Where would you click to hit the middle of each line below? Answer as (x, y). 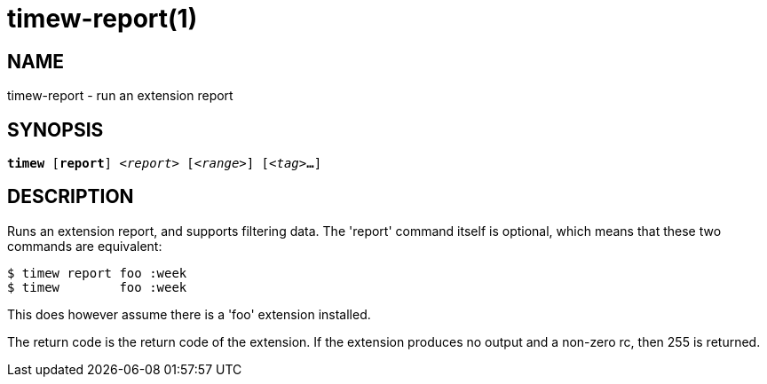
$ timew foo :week (97, 287)
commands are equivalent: (85, 246)
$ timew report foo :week (97, 273)
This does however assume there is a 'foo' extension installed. (189, 314)
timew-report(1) (103, 19)
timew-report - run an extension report (120, 96)
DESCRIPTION (71, 197)
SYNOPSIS (55, 129)
